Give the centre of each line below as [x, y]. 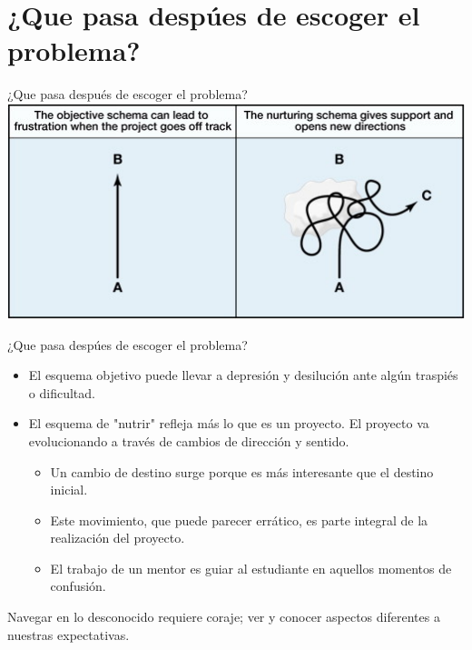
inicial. [69, 490]
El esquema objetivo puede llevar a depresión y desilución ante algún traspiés [243, 375]
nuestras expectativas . [69, 634]
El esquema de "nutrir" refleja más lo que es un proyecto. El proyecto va [229, 423]
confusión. [78, 586]
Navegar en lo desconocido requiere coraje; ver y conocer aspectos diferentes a [224, 617]
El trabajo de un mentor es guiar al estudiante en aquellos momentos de [251, 568]
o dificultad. [62, 392]
